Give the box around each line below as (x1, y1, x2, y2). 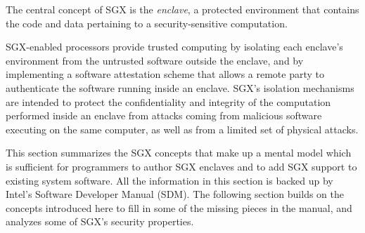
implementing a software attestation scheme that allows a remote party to (6, 67, 325, 81)
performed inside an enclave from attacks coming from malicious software (6, 108, 322, 123)
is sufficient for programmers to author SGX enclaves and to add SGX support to (6, 159, 357, 173)
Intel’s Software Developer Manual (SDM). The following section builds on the (6, 187, 344, 201)
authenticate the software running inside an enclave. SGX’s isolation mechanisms (6, 80, 354, 95)
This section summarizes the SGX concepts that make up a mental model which (6, 145, 352, 160)
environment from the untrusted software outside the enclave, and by (6, 53, 304, 67)
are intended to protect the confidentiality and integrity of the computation (6, 94, 331, 109)
